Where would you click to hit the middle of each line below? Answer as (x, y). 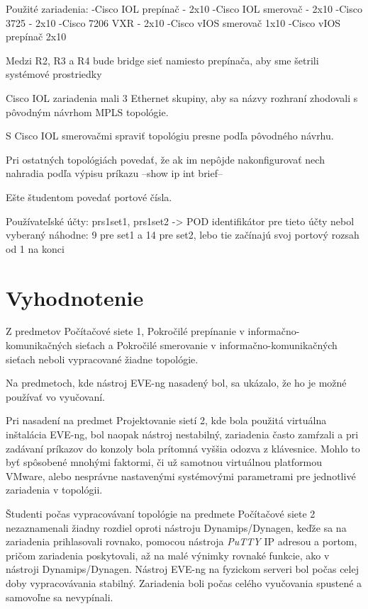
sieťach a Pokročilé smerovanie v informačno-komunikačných (206, 345)
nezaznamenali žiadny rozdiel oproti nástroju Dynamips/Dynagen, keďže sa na (176, 527)
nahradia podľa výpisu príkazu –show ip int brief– (115, 173)
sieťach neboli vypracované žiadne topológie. (102, 359)
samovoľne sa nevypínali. (60, 597)
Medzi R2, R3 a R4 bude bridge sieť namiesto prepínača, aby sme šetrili (162, 60)
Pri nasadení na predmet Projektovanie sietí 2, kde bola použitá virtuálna (166, 420)
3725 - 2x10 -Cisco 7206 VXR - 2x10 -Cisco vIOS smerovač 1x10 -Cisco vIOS (173, 22)
